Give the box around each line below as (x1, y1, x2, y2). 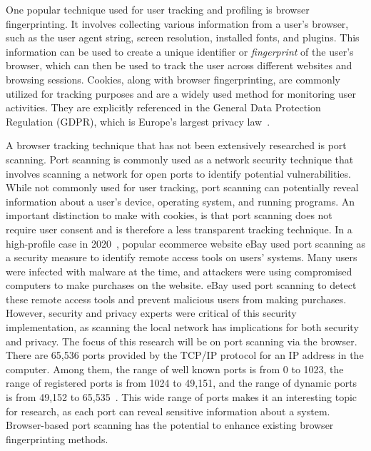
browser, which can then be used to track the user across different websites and (6, 58, 352, 73)
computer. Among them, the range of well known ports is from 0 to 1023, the (6, 361, 344, 376)
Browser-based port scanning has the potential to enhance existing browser (6, 417, 334, 432)
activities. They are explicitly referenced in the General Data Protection (6, 100, 321, 115)
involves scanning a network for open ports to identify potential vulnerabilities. (6, 166, 351, 181)
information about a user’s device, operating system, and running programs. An (6, 193, 355, 208)
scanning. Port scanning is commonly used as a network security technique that (6, 151, 354, 166)
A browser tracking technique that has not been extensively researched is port (6, 138, 347, 153)
